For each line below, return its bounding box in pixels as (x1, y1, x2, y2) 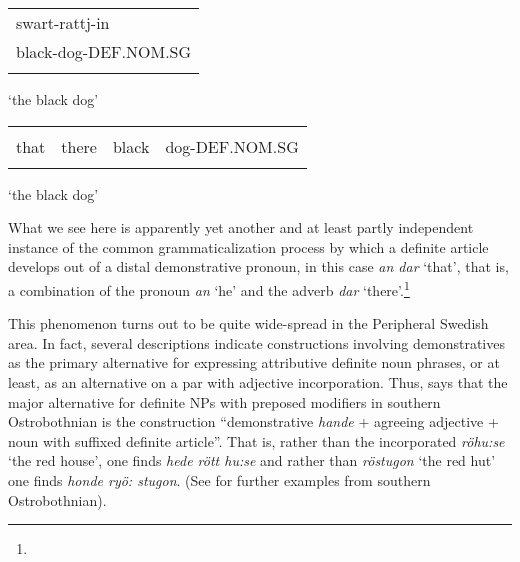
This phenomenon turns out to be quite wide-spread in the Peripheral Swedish (8, 313, 489, 334)
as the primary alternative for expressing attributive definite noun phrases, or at (8, 352, 500, 373)
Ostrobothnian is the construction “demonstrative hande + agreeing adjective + (8, 411, 499, 432)
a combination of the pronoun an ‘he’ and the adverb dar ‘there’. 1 (8, 276, 410, 300)
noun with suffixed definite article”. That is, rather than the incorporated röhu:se (8, 430, 505, 451)
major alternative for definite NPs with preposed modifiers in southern (8, 391, 441, 412)
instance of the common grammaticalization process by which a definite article (8, 236, 489, 257)
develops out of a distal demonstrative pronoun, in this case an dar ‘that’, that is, (8, 256, 509, 277)
